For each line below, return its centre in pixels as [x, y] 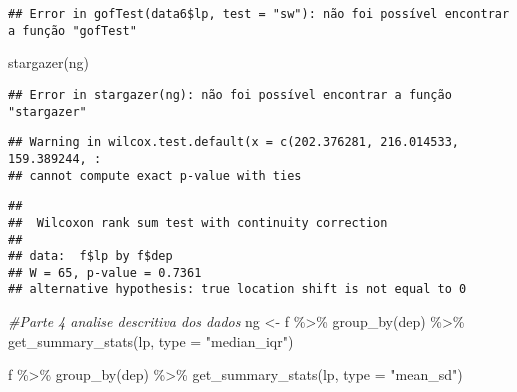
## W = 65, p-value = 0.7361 [105, 272]
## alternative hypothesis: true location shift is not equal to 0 [237, 289]
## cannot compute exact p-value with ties [155, 175]
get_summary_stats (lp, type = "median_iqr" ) [151, 340]
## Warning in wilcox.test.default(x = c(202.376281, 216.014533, [234, 142]
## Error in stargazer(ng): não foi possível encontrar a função [230, 94]
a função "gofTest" [72, 30]
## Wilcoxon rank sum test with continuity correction [198, 222]
